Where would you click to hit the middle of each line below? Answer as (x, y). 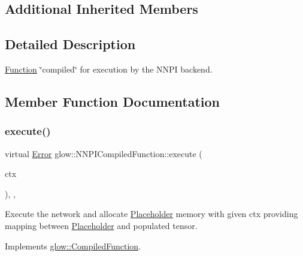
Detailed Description (70, 44)
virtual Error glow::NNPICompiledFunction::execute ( (104, 153)
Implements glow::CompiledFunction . (73, 246)
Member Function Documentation (113, 101)
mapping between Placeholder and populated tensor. (101, 225)
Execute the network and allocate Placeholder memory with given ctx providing (151, 214)
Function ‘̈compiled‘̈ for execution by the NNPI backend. (109, 69)
